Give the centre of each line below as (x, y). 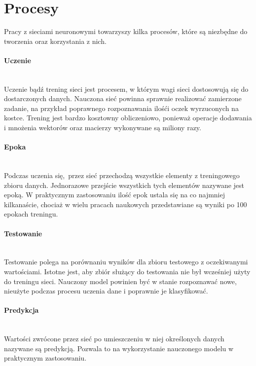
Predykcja (21, 310)
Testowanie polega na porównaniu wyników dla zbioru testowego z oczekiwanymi (126, 262)
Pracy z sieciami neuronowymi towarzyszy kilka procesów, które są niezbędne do (126, 31)
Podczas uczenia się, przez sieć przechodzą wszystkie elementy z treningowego (122, 175)
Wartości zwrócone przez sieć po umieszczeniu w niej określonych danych (114, 339)
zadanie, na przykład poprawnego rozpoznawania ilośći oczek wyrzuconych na (121, 108)
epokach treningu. (31, 214)
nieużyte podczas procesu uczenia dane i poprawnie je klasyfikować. (106, 291)
